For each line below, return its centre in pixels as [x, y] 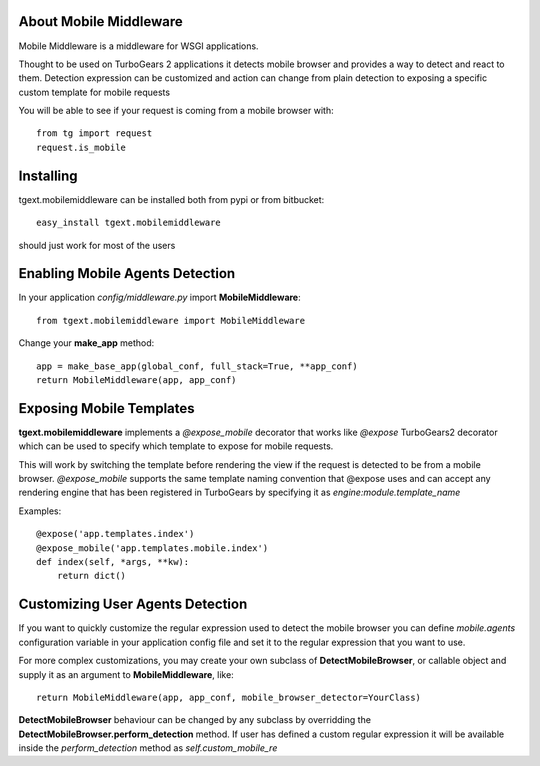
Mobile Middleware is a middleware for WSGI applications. [138, 46]
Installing [48, 175]
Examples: [40, 511]
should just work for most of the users [97, 245]
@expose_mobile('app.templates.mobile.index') [152, 548]
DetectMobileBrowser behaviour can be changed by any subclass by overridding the [195, 720]
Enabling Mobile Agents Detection [127, 273]
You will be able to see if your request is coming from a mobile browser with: [176, 111]
